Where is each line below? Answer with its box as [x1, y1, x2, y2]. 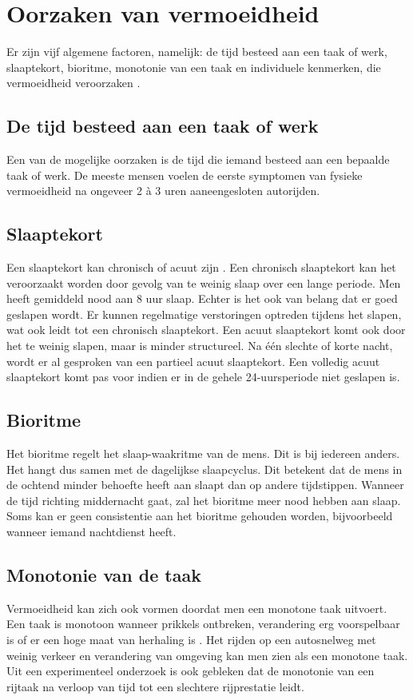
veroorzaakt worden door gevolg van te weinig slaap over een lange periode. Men [6, 274, 401, 291]
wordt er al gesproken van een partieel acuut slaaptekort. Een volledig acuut [6, 352, 380, 369]
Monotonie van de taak [6, 563, 201, 587]
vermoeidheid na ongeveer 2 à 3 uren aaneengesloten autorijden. [6, 182, 320, 199]
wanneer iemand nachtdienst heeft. [6, 523, 177, 540]
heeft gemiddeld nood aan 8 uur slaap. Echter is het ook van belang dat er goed [6, 290, 398, 307]
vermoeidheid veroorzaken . [6, 74, 141, 91]
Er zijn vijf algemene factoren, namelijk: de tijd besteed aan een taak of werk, [6, 43, 387, 60]
